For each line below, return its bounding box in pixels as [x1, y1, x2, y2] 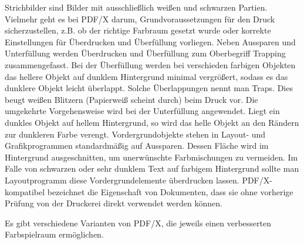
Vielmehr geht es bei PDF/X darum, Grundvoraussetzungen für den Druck [5, 12, 275, 25]
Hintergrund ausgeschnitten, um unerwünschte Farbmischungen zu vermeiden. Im [5, 151, 298, 163]
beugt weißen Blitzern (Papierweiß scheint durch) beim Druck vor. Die [5, 93, 258, 105]
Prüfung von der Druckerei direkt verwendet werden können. [5, 197, 222, 209]
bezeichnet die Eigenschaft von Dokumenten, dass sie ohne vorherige [47, 185, 293, 198]
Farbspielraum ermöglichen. [5, 228, 104, 240]
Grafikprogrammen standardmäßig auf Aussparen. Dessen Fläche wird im [5, 139, 269, 152]
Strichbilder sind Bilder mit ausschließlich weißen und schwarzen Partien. [5, 1, 268, 13]
